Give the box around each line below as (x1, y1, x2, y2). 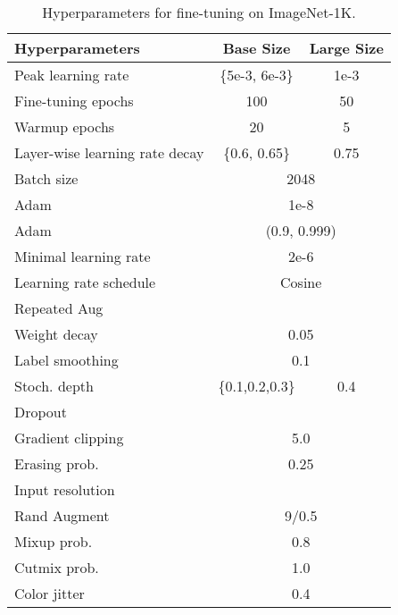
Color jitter (14, 583, 85, 603)
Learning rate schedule (14, 272, 156, 292)
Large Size (309, 38, 384, 58)
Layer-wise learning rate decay (14, 142, 204, 163)
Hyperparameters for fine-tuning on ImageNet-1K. (42, 2, 356, 22)
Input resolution (14, 479, 115, 500)
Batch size (14, 168, 79, 189)
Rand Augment (14, 505, 110, 526)
